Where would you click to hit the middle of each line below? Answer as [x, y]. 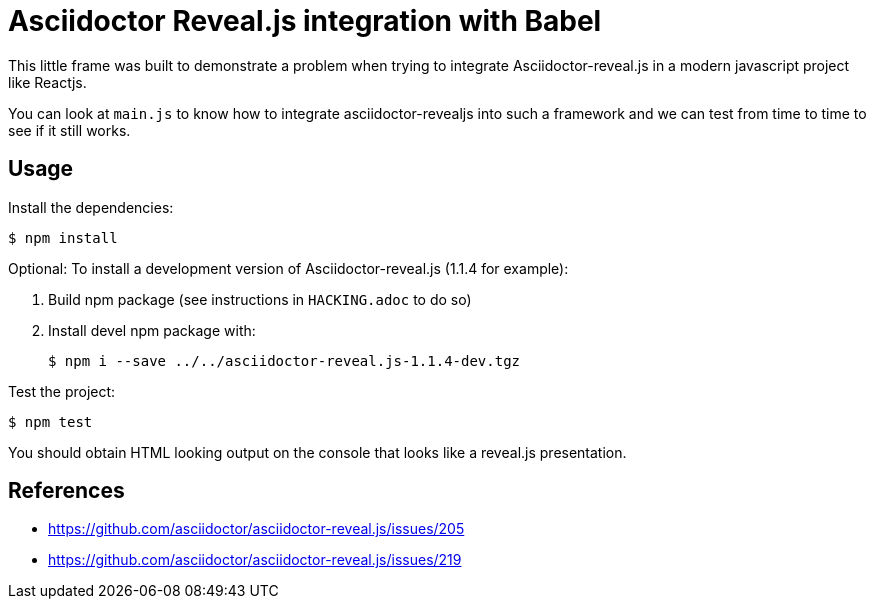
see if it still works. [69, 130]
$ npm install [63, 237]
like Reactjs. [47, 82]
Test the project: [62, 391]
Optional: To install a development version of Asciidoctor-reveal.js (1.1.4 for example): [288, 268]
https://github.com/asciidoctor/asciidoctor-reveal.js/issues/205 [256, 529]
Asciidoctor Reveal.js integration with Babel [305, 21]
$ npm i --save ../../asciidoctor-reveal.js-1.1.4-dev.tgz [284, 360]
